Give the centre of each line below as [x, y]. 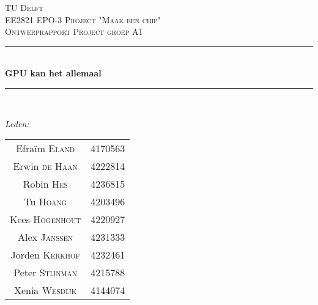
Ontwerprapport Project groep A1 [74, 31]
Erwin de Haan [45, 166]
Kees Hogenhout [46, 219]
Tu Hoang [46, 202]
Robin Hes [45, 184]
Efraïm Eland [46, 149]
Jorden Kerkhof [45, 255]
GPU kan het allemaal [53, 73]
